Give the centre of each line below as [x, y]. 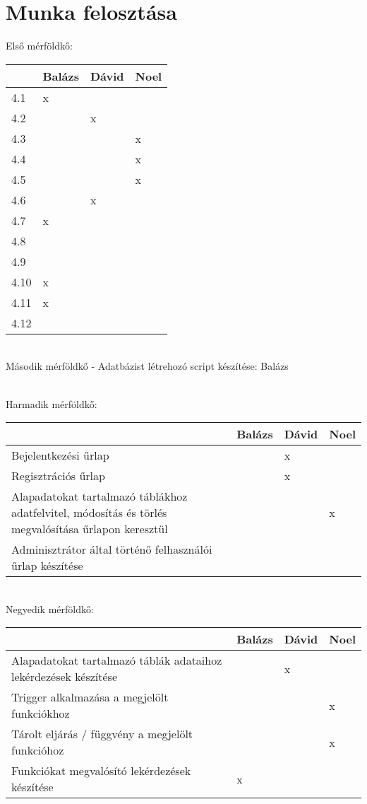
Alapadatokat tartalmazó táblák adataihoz [117, 660]
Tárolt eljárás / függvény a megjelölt [102, 734]
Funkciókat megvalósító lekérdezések [101, 771]
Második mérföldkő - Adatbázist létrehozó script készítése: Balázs [147, 366]
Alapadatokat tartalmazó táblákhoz [100, 496]
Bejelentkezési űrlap [60, 455]
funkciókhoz [41, 713]
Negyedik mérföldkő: [50, 608]
